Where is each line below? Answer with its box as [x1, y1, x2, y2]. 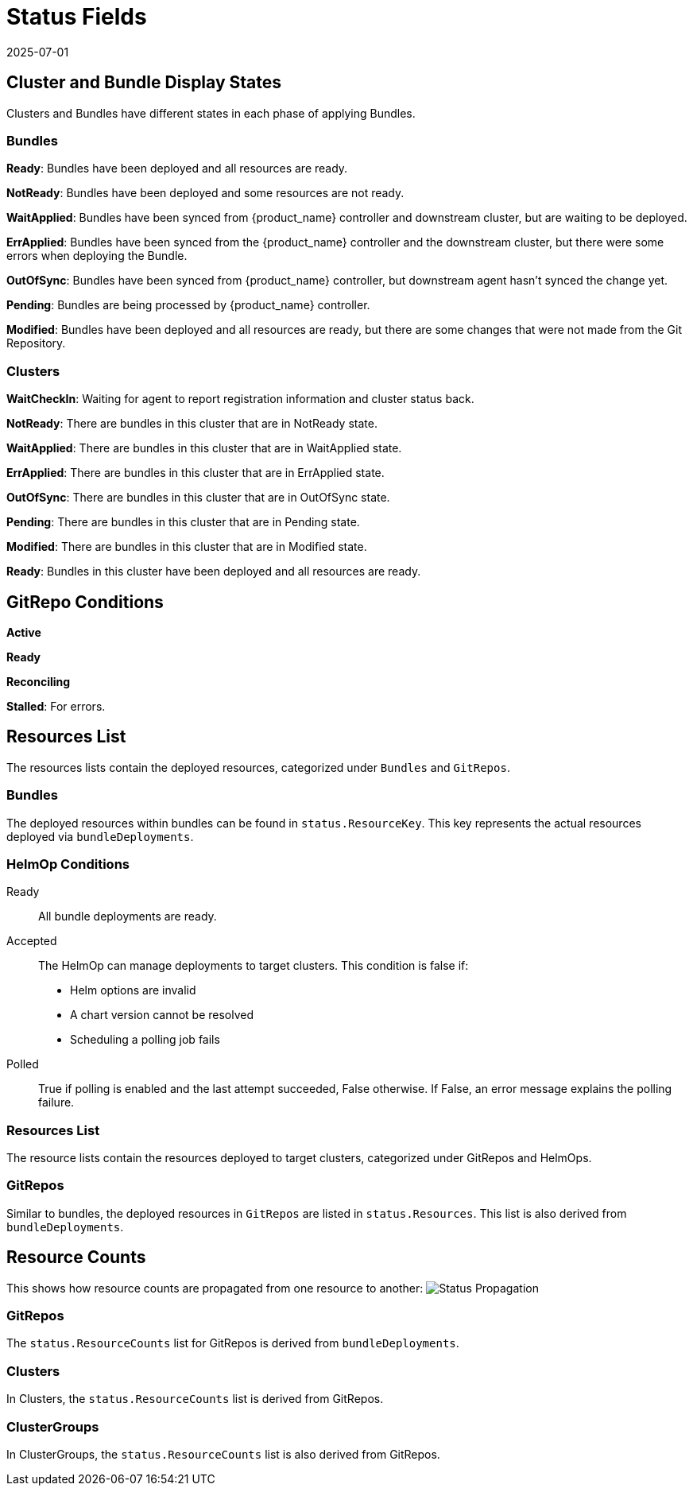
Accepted [6, 934, 57, 948]
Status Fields [6, 3, 147, 30]
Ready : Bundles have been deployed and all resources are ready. [6, 161, 348, 176]
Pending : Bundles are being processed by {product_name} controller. [6, 298, 370, 312]
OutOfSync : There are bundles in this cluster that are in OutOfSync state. [6, 490, 390, 505]
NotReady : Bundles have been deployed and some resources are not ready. [6, 186, 405, 200]
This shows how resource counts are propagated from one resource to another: [6, 1281, 424, 1295]
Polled [6, 1057, 39, 1072]
